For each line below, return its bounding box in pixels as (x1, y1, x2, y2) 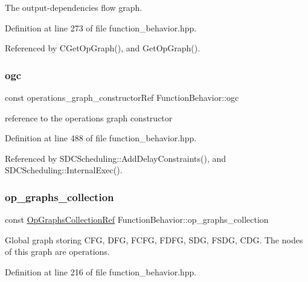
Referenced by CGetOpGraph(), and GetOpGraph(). (5, 42, 201, 54)
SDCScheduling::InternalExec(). (5, 164, 123, 176)
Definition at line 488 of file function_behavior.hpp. (5, 132, 197, 144)
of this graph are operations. (5, 245, 110, 258)
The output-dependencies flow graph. (5, 1, 143, 13)
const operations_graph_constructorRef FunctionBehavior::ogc (5, 91, 239, 103)
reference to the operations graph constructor (5, 111, 173, 124)
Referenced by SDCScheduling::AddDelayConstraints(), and (5, 152, 226, 164)
